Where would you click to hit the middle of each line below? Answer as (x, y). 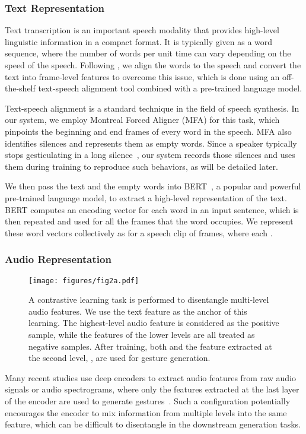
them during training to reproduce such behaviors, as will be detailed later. (141, 166)
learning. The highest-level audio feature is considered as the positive (154, 323)
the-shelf (20, 88)
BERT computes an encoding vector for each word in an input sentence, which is (152, 209)
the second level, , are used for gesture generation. (119, 358)
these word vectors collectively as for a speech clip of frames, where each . (139, 232)
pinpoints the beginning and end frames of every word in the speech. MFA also (148, 131)
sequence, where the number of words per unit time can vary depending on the (148, 53)
